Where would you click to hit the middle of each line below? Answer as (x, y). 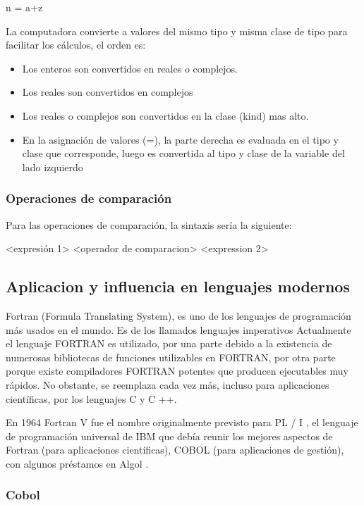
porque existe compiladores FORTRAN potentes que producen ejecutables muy (177, 371)
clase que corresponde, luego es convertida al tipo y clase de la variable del (183, 153)
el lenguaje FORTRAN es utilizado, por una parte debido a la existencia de (169, 343)
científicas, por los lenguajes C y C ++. (91, 398)
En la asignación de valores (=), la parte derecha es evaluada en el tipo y (180, 139)
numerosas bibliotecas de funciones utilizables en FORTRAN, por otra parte (171, 357)
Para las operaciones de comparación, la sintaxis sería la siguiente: (149, 224)
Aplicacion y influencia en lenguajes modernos (178, 286)
